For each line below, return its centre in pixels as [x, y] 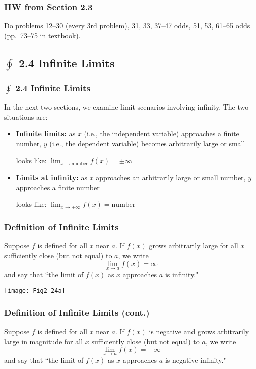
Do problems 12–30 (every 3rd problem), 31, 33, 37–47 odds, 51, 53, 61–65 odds [127, 25]
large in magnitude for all [44, 341]
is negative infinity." [196, 360]
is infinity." [182, 274]
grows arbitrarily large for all [194, 246]
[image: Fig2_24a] [35, 291]
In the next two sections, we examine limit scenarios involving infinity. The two [126, 107]
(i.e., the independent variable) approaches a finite [162, 134]
